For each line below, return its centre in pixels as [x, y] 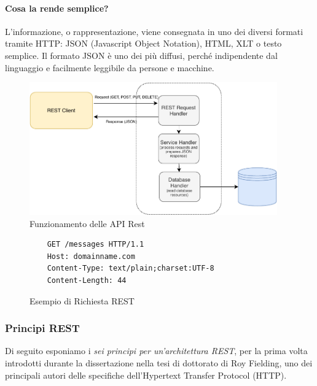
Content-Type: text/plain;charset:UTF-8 [131, 268]
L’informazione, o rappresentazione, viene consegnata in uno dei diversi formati [154, 31]
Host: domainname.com [91, 256]
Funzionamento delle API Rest [87, 223]
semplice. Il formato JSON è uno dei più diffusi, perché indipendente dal [141, 55]
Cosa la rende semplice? [57, 8]
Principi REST [42, 328]
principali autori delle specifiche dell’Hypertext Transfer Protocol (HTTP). [146, 375]
